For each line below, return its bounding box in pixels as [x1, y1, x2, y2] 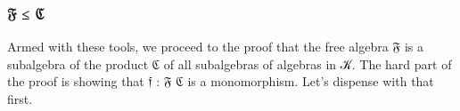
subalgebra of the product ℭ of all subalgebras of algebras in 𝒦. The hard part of [7, 54, 452, 73]
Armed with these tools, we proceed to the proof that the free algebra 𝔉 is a [7, 37, 423, 56]
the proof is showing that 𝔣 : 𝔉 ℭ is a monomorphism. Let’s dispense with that [7, 72, 434, 91]
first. [7, 90, 33, 107]
